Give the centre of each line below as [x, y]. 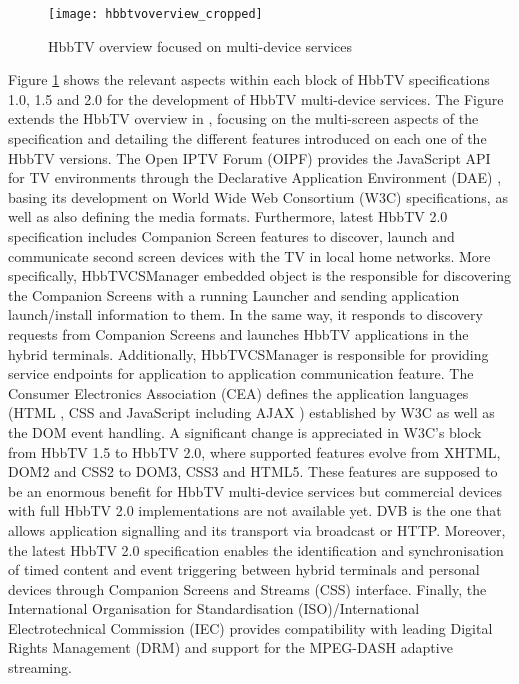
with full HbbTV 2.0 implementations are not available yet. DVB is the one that [255, 510]
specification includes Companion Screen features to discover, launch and [231, 236]
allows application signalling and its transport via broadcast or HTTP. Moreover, [257, 529]
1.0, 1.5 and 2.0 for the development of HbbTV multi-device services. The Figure [256, 98]
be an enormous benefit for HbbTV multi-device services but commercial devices [255, 490]
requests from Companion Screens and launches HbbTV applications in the [238, 333]
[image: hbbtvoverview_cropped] [155, 14]
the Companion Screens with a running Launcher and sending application [234, 294]
